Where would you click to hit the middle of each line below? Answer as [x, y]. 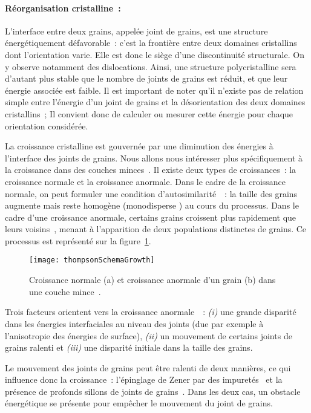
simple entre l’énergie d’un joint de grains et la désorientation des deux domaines [155, 102]
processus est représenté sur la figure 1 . [78, 240]
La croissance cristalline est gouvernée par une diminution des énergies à [139, 146]
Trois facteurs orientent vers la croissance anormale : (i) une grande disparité [151, 312]
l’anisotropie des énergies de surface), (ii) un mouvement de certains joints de [149, 335]
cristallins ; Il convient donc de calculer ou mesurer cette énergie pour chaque [149, 113]
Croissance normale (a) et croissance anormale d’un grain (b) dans [152, 280]
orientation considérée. [47, 125]
